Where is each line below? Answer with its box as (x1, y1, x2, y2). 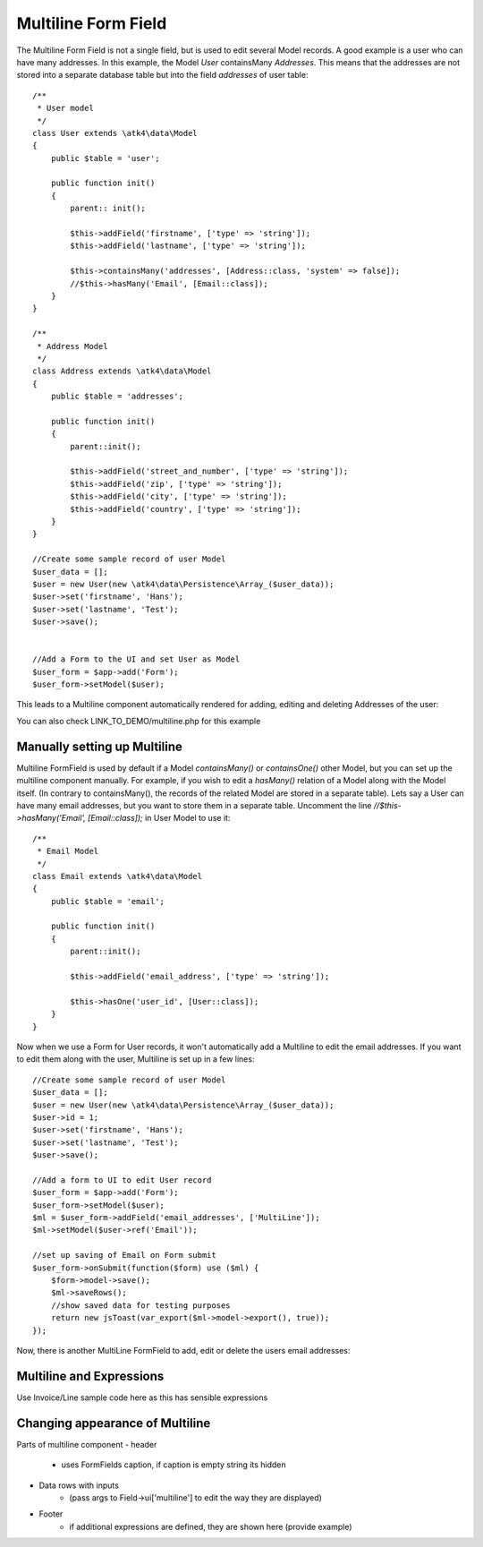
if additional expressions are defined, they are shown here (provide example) (69, 1521, 352, 1532)
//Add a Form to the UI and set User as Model (32, 654, 241, 664)
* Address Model (37, 341, 108, 351)
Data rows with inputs (38, 1480, 120, 1491)
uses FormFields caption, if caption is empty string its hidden (61, 1459, 286, 1470)
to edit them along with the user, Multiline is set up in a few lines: (16, 1054, 255, 1064)
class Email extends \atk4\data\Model (32, 871, 203, 881)
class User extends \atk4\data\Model (32, 128, 199, 138)
